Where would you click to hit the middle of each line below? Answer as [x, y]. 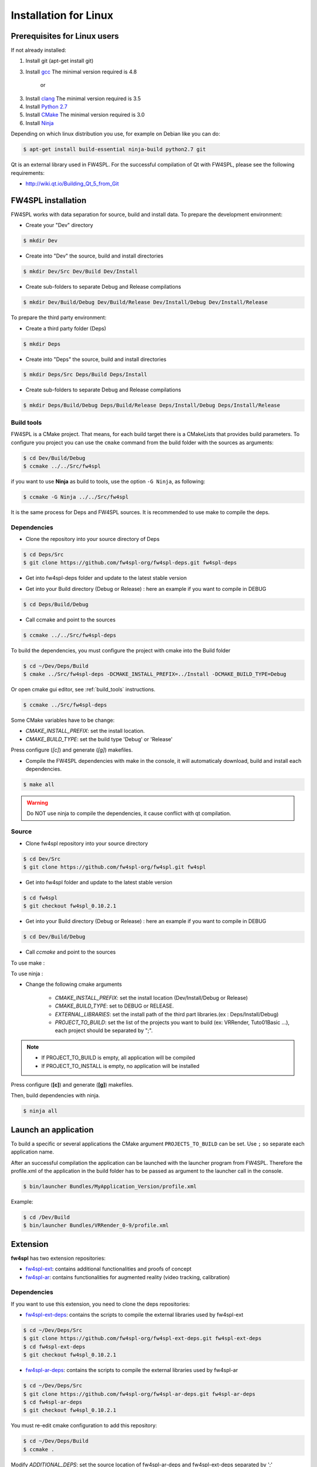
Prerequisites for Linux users [65, 36]
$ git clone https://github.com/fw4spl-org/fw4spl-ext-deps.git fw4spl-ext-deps [142, 1338]
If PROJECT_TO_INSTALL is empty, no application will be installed [120, 1066]
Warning [37, 802]
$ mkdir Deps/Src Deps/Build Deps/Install [85, 375]
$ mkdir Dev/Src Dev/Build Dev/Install [80, 272]
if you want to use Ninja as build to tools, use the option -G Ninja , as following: [108, 481]
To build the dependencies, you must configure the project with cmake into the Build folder [121, 650]
